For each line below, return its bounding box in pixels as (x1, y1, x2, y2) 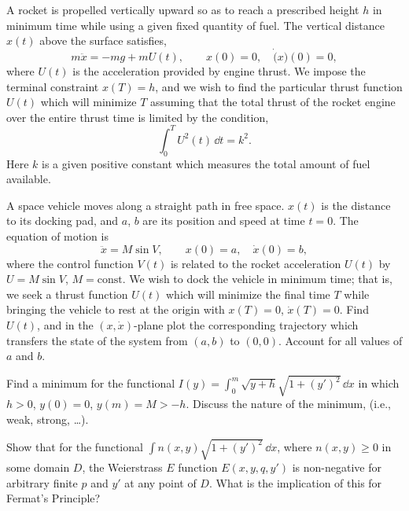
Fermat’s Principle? (6, 490, 101, 506)
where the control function (6, 255, 134, 271)
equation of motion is (6, 228, 109, 244)
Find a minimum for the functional (6, 375, 175, 392)
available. (6, 171, 51, 187)
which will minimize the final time (166, 285, 330, 302)
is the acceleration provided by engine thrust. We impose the (72, 63, 366, 79)
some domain (6, 459, 70, 476)
